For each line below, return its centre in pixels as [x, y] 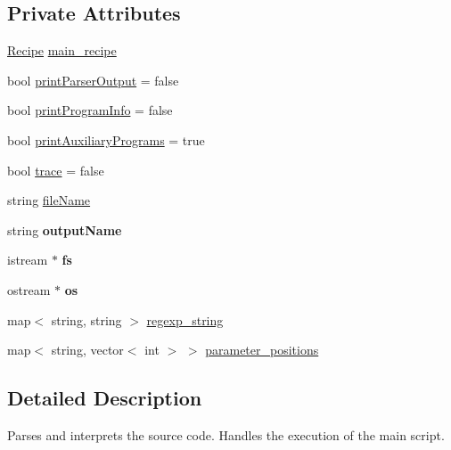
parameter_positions [262, 350]
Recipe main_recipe [62, 50]
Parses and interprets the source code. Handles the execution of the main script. [226, 434]
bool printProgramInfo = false [90, 110]
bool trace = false [56, 170]
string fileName [49, 200]
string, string [86, 319]
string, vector [87, 350]
